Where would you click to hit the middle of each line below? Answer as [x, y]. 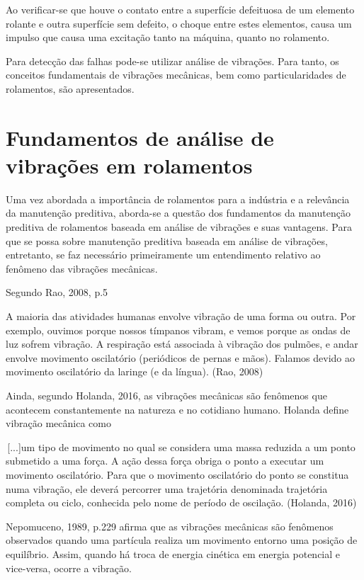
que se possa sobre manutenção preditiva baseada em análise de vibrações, [167, 240]
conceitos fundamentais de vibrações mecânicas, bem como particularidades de [176, 75]
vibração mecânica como [58, 423]
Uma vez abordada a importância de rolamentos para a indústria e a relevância [178, 199]
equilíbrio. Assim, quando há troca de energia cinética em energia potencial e [173, 553]
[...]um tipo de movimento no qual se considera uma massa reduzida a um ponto [181, 447]
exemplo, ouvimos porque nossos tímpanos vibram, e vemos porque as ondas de [178, 330]
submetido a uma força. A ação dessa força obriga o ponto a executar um [165, 461]
